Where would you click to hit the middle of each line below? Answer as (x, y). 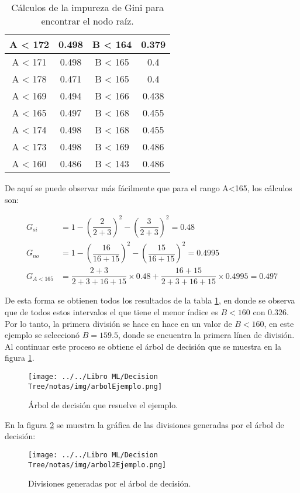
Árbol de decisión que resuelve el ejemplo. (103, 405)
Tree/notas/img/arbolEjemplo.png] (95, 386)
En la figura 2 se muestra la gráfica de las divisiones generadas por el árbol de (144, 424)
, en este (279, 323)
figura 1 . (20, 358)
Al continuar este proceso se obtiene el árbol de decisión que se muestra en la (143, 346)
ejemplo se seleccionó (42, 335)
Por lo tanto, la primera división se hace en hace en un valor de (118, 323)
